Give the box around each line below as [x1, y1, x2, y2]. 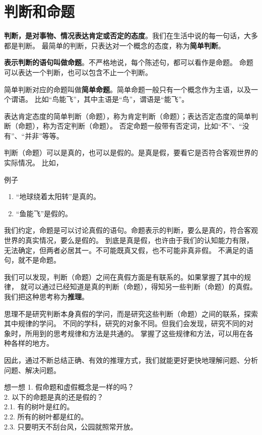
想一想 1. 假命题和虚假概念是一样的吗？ [4, 382, 135, 392]
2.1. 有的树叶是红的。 [4, 401, 74, 412]
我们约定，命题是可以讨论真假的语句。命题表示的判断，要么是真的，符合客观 [4, 225, 258, 235]
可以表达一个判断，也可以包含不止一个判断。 [4, 67, 152, 77]
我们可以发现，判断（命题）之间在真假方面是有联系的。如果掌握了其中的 [4, 271, 244, 282]
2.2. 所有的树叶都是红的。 [4, 411, 88, 421]
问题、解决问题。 [4, 364, 60, 375]
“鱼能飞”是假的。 [16, 208, 73, 218]
